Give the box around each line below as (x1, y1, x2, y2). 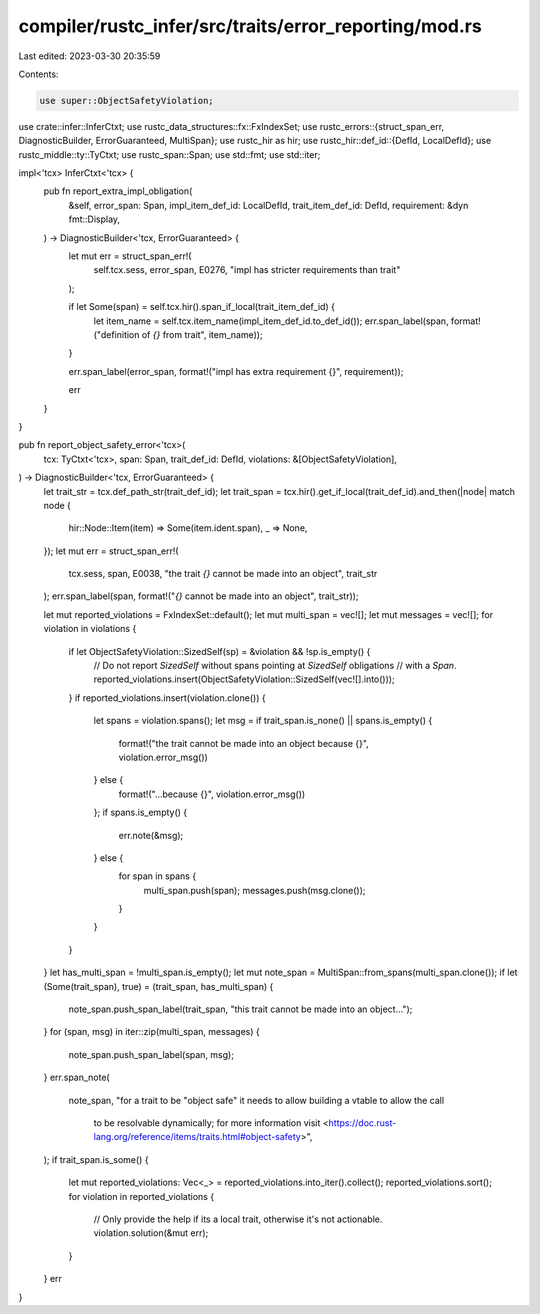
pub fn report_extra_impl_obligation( (43, 185, 193, 197)
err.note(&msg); (118, 829, 184, 841)
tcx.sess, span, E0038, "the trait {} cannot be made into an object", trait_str (68, 568, 378, 580)
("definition (93, 328, 140, 340)
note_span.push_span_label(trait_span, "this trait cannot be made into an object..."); (68, 1003, 413, 1015)
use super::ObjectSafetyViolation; (39, 95, 214, 106)
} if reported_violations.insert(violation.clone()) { (68, 691, 266, 704)
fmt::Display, (68, 213, 120, 225)
